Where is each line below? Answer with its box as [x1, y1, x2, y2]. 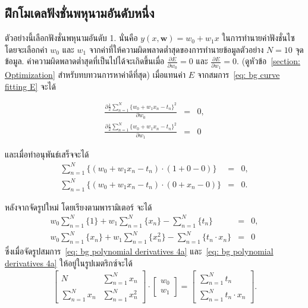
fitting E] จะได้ [5, 80, 56, 92]
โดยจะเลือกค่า [5, 43, 48, 55]
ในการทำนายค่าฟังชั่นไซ [222, 32, 295, 44]
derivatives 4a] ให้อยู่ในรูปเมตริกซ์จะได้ [5, 256, 133, 269]
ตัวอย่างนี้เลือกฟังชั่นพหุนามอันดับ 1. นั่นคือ [5, 32, 138, 44]
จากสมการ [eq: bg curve [197, 68, 280, 81]
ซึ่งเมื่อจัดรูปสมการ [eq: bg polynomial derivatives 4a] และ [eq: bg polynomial [5, 244, 274, 257]
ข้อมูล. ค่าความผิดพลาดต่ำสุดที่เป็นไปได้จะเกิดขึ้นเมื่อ [5, 55, 165, 67]
